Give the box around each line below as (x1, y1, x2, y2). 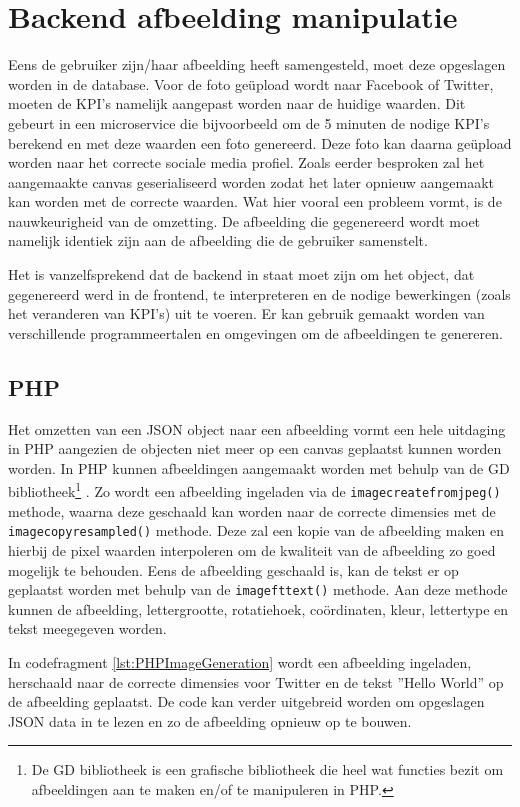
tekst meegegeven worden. (8, 618, 167, 639)
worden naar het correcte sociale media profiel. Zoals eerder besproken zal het (8, 152, 485, 173)
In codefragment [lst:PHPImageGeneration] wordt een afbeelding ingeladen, (8, 652, 472, 673)
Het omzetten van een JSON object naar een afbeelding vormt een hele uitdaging (8, 418, 506, 439)
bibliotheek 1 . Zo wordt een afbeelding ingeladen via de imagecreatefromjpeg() (8, 478, 501, 502)
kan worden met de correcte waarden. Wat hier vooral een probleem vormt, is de (8, 191, 502, 212)
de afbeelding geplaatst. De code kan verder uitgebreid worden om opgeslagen (8, 691, 485, 712)
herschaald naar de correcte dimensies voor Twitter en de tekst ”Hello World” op (8, 671, 504, 692)
